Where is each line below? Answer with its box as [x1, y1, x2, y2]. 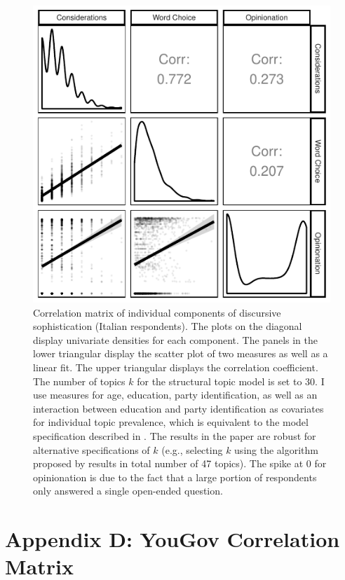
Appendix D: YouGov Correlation [5, 525, 340, 553]
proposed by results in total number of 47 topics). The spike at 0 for [33, 456, 327, 471]
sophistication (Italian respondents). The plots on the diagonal [33, 319, 302, 333]
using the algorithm [234, 442, 318, 457]
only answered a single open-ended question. [33, 483, 223, 498]
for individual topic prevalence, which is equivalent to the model [33, 415, 309, 429]
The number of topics [33, 373, 126, 388]
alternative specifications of [33, 442, 150, 457]
